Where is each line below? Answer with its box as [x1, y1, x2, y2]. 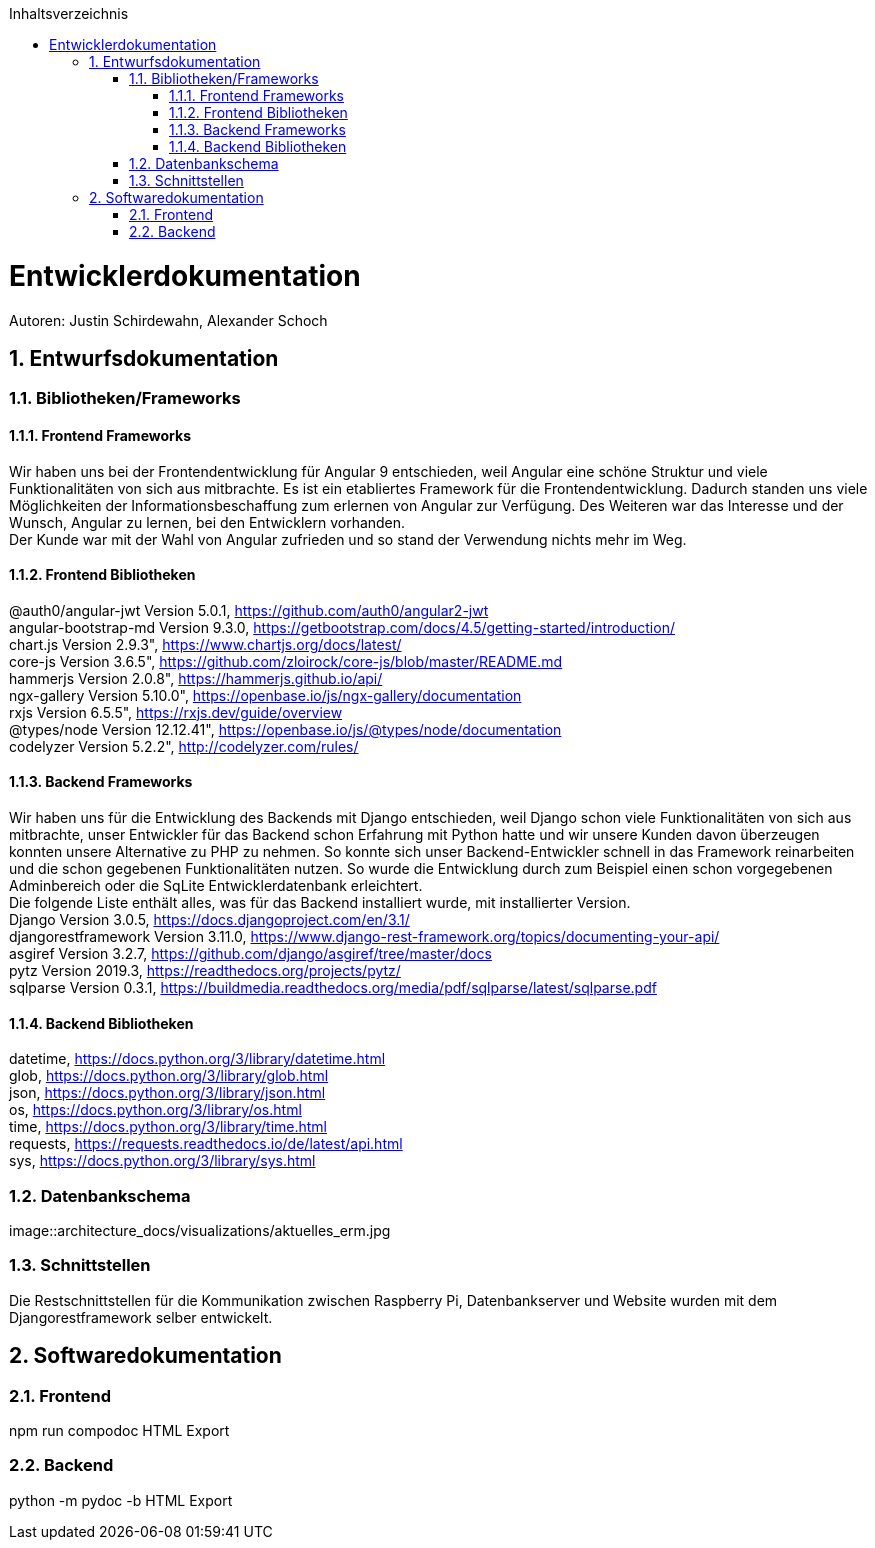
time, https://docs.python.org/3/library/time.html [9, 1118, 328, 1136]
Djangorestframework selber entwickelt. [9, 1308, 273, 1326]
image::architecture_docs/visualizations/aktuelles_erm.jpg [9, 1221, 391, 1239]
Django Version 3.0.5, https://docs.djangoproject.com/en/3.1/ [9, 911, 410, 928]
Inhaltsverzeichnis [9, 5, 129, 22]
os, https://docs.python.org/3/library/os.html [9, 1101, 302, 1119]
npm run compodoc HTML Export [9, 1421, 230, 1439]
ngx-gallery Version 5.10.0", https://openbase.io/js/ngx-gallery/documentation [9, 686, 522, 704]
